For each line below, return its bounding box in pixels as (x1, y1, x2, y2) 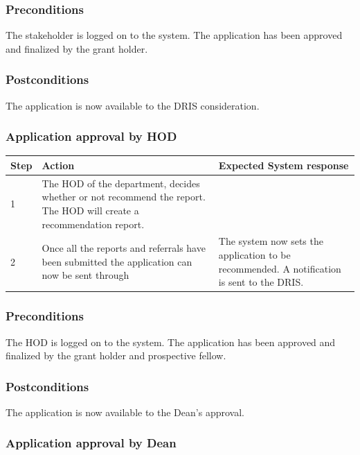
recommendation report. (42, 216, 145, 231)
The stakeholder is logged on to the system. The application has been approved (6, 28, 343, 42)
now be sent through (42, 268, 129, 282)
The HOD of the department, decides (42, 175, 200, 190)
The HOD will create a (42, 203, 139, 217)
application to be (218, 248, 291, 261)
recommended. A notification (218, 261, 341, 275)
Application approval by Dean (6, 434, 177, 452)
